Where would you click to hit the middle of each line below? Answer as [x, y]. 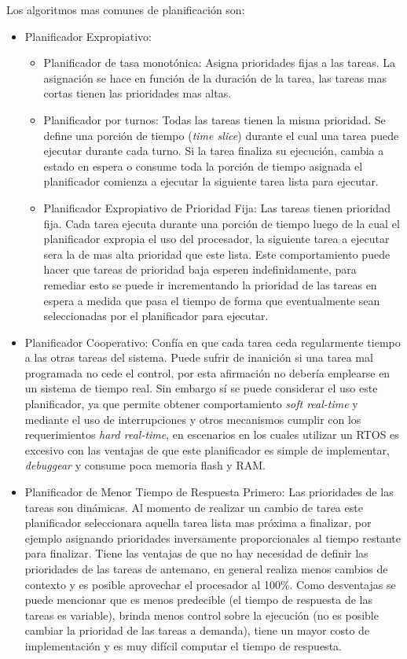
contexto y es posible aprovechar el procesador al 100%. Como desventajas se [210, 584]
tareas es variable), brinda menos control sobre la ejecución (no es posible [202, 615]
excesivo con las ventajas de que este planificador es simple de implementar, [207, 449]
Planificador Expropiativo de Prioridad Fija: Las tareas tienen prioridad [217, 207]
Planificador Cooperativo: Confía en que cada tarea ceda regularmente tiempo [213, 342]
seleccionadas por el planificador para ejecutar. [156, 316]
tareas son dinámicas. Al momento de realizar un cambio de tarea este [194, 507]
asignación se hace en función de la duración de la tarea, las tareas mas [215, 77]
